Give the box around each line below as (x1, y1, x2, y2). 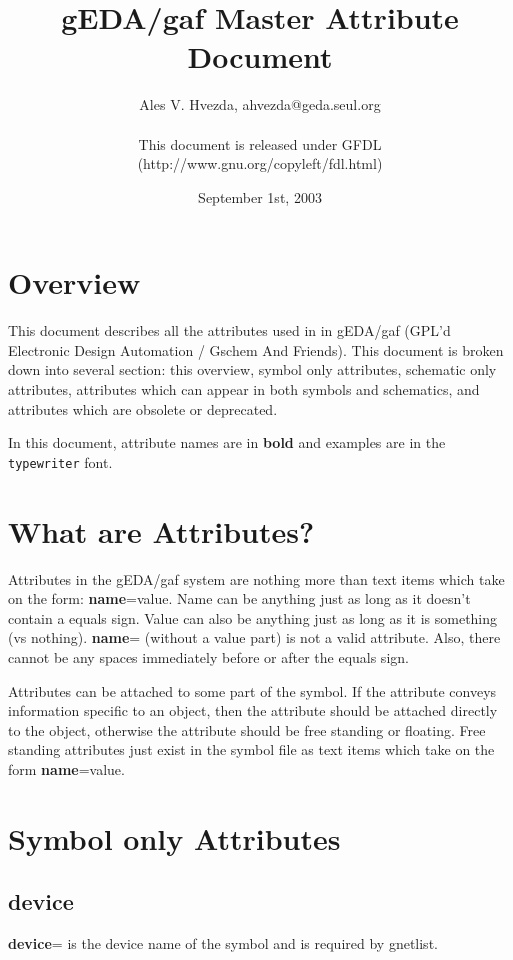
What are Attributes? (8, 510, 315, 551)
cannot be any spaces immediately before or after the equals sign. (8, 646, 409, 667)
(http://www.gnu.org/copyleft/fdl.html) (137, 153, 383, 174)
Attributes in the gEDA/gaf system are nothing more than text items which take (8, 568, 505, 589)
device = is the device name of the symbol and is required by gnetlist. (8, 933, 438, 954)
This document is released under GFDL (138, 133, 382, 154)
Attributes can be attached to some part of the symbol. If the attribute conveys (8, 680, 497, 701)
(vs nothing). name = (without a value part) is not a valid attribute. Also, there (8, 627, 501, 648)
